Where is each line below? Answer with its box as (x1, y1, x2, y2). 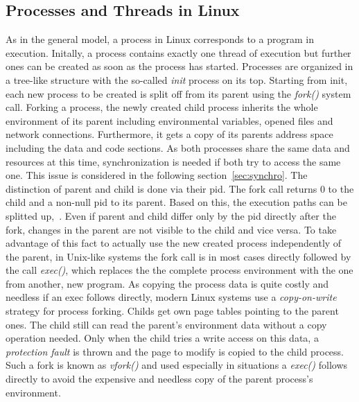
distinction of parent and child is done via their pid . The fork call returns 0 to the (6, 181, 354, 195)
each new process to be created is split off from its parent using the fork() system (6, 86, 351, 101)
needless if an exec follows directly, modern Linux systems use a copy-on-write (6, 290, 337, 304)
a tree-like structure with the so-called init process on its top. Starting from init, (6, 72, 348, 87)
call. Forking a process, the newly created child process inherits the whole (6, 100, 318, 114)
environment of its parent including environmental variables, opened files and (6, 113, 333, 128)
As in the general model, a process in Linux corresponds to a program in (6, 32, 314, 46)
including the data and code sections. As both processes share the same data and (6, 140, 350, 155)
